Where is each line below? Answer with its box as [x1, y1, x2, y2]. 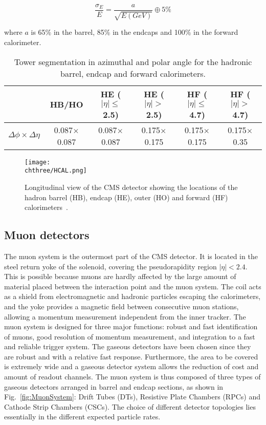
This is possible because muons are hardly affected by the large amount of [4, 271, 236, 282]
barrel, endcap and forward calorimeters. [60, 67, 206, 79]
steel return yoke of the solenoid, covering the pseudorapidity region [4, 261, 217, 271]
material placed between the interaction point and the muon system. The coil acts [4, 281, 261, 291]
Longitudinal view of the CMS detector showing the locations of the [25, 181, 238, 192]
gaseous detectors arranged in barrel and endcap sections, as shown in [4, 381, 224, 392]
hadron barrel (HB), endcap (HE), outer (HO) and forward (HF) [25, 192, 228, 202]
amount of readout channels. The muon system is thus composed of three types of [4, 371, 261, 382]
